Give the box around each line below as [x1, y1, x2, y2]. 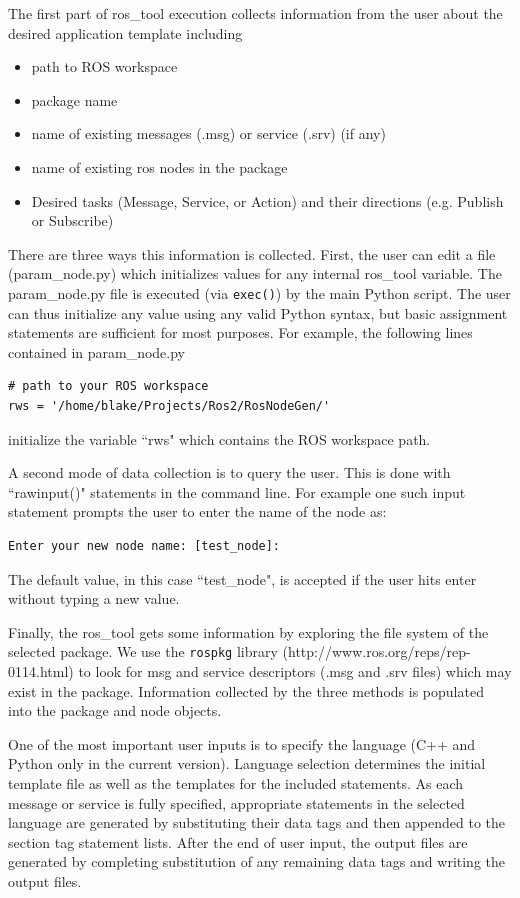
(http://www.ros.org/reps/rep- [282, 641, 471, 662]
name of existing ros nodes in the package [31, 156, 288, 177]
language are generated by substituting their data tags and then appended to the [8, 812, 505, 833]
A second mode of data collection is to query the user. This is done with [8, 462, 451, 483]
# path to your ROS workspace [8, 379, 209, 394]
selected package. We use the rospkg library [8, 641, 278, 662]
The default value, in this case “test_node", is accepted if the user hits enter [8, 568, 477, 589]
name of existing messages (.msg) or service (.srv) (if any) [31, 123, 386, 144]
